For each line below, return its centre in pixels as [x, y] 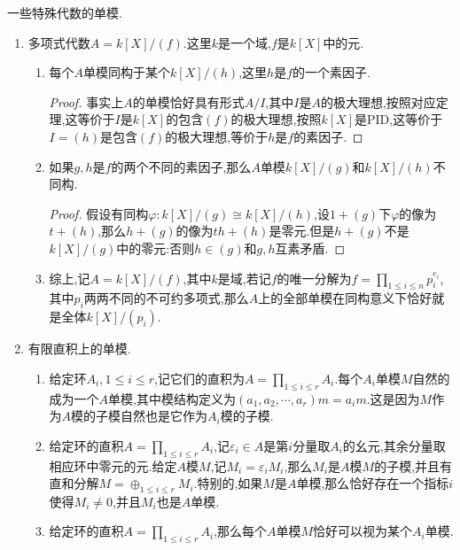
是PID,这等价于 [399, 119]
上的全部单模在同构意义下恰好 [345, 298]
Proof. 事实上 [86, 101]
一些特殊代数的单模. [65, 12]
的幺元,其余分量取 [394, 445]
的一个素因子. [331, 72]
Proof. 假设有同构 [99, 213]
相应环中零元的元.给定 [113, 465]
